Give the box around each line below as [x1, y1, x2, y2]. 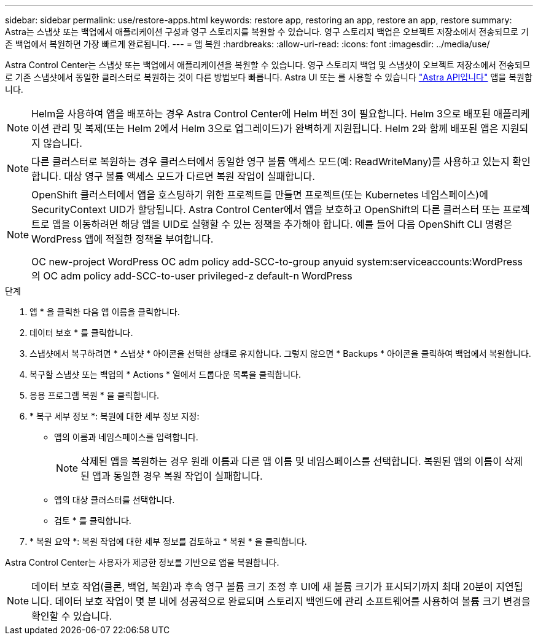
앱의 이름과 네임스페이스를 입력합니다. [54, 432, 198, 442]
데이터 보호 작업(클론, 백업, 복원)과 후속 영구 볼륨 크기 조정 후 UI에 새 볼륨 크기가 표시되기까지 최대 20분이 [31, 580, 493, 593]
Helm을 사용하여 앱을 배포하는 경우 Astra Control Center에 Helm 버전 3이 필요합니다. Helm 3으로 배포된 [31, 107, 491, 120]
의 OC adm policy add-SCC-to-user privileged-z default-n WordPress [31, 270, 353, 282]
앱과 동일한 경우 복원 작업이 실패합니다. [92, 470, 263, 482]
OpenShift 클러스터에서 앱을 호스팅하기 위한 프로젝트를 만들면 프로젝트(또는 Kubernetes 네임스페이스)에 [31, 189, 488, 201]
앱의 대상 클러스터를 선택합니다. [54, 494, 175, 505]
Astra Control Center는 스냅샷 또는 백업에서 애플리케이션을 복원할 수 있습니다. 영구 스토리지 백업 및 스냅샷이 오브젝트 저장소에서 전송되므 [5, 60, 531, 70]
